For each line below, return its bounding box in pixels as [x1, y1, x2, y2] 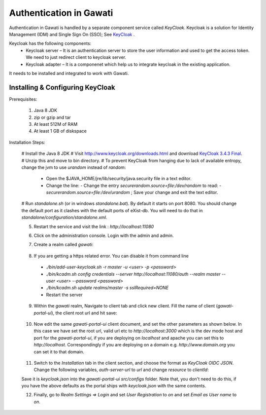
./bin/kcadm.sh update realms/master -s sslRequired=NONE [46, 285, 169, 291]
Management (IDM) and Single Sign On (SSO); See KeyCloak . [9, 31, 135, 37]
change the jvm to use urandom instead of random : [21, 164, 126, 170]
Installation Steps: [9, 139, 45, 145]
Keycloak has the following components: [9, 40, 92, 46]
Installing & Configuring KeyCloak [9, 83, 115, 91]
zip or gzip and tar [33, 114, 71, 120]
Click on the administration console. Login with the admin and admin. [33, 232, 174, 239]
